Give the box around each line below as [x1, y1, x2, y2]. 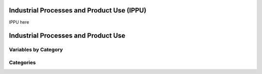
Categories [9, 59, 36, 66]
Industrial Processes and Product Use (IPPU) [9, 6, 147, 14]
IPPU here [9, 19, 29, 25]
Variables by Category [9, 46, 63, 53]
